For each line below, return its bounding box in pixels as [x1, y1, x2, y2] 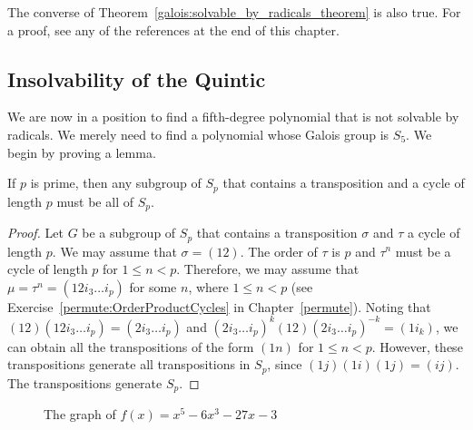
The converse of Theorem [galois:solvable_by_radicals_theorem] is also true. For [7, 3, 461, 21]
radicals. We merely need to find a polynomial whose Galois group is [7, 124, 389, 143]
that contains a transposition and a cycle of [222, 173, 465, 192]
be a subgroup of [82, 223, 176, 242]
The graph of [44, 405, 116, 424]
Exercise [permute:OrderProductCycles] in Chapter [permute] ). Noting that [7, 297, 431, 316]
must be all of [56, 191, 133, 210]
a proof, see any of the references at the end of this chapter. [7, 20, 340, 39]
